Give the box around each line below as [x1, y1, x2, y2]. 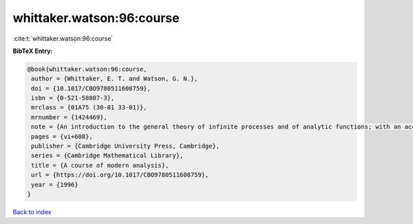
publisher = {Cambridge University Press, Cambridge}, [31, 142, 220, 150]
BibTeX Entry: [12, 47, 53, 55]
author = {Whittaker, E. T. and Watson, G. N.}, [31, 75, 198, 82]
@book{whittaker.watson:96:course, [27, 65, 147, 73]
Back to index [12, 208, 52, 216]
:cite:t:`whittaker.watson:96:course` [12, 34, 114, 43]
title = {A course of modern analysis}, [31, 161, 169, 169]
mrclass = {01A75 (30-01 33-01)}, [31, 104, 147, 111]
